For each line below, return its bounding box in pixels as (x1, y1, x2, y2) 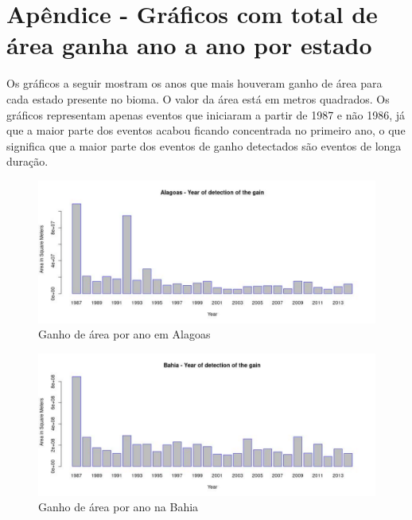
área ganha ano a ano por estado (6, 29, 372, 61)
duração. (6, 153, 49, 170)
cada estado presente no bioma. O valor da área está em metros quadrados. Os (6, 90, 390, 107)
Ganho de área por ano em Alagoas (38, 326, 211, 342)
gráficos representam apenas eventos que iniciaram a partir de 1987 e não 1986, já (6, 106, 406, 123)
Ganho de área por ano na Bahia (38, 498, 199, 515)
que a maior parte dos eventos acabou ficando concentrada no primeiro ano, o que (6, 122, 406, 139)
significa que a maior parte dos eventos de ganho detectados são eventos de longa (6, 137, 402, 154)
